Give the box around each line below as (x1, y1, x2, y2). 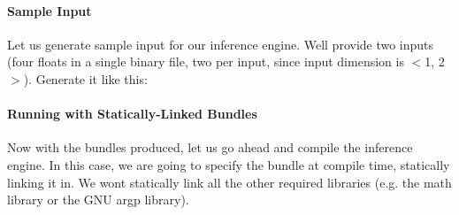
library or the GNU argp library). (7, 190, 189, 209)
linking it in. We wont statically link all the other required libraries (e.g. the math (7, 173, 452, 191)
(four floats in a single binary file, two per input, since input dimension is (7, 52, 404, 71)
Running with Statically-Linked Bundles (7, 104, 257, 123)
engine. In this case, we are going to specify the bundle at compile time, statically (7, 155, 450, 173)
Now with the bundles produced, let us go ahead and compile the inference (7, 138, 413, 157)
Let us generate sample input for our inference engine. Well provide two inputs (7, 35, 434, 53)
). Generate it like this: (23, 69, 148, 88)
